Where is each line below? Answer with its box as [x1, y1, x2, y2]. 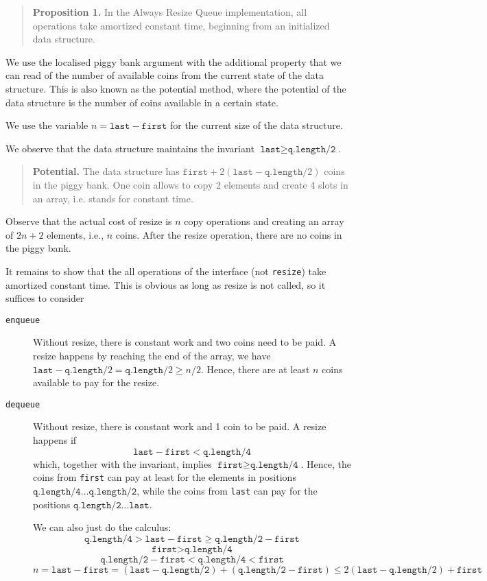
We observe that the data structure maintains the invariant [5, 141, 254, 155]
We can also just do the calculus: [33, 520, 171, 534]
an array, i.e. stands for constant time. [32, 191, 193, 205]
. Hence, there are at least [200, 361, 310, 376]
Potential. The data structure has [32, 164, 180, 178]
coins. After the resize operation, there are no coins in [115, 227, 342, 241]
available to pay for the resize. [33, 375, 160, 390]
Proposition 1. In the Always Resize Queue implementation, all [32, 5, 307, 19]
